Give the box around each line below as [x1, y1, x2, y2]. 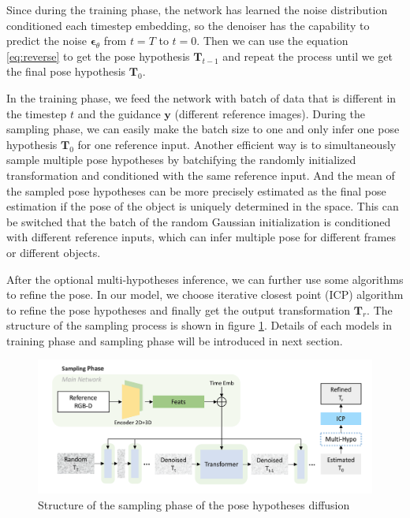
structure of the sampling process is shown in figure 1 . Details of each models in [6, 317, 392, 334]
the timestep [6, 105, 67, 121]
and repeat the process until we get [222, 47, 393, 64]
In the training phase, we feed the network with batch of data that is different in [6, 89, 397, 106]
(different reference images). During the [174, 105, 366, 121]
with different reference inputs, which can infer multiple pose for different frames [6, 229, 397, 245]
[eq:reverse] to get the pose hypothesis [6, 47, 190, 64]
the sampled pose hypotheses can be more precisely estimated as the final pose [6, 182, 386, 199]
